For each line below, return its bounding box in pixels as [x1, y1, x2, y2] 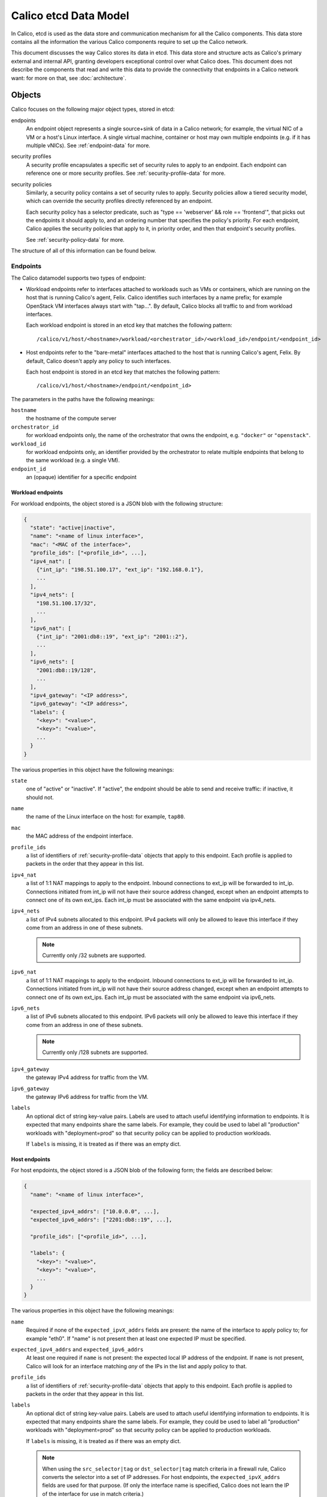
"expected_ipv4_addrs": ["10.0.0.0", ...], [30, 1208, 160, 1215]
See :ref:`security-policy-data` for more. [26, 236, 125, 243]
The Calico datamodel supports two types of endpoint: [11, 274, 146, 281]
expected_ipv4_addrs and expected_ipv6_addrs [11, 1346, 144, 1353]
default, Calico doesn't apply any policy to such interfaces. [26, 357, 171, 365]
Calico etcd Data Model [11, 9, 129, 22]
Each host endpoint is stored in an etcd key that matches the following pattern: [26, 368, 220, 375]
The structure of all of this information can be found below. [11, 247, 156, 254]
